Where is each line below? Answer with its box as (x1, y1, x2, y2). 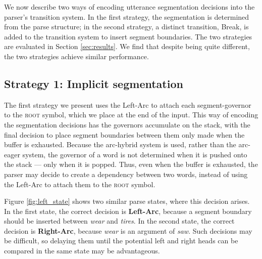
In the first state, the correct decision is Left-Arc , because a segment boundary (4, 205, 252, 216)
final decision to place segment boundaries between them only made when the (4, 129, 245, 140)
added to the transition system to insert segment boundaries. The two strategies (4, 31, 252, 41)
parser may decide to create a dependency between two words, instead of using (4, 168, 248, 179)
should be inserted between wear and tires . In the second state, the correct (4, 215, 235, 226)
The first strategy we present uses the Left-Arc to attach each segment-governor (4, 99, 251, 110)
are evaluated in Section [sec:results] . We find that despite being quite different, (4, 41, 250, 52)
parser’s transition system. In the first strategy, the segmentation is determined (4, 11, 249, 22)
